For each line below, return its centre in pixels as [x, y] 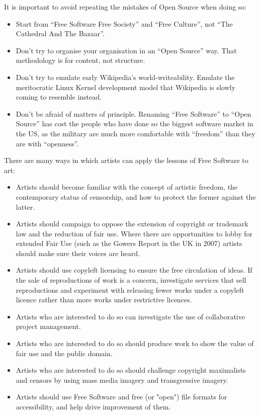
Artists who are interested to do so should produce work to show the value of [135, 343]
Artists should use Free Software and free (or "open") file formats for [121, 397]
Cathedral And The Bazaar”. [60, 33]
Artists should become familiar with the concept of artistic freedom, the [127, 187]
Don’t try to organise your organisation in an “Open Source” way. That [126, 50]
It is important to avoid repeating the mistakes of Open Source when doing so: [125, 7]
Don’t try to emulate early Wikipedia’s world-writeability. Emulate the [125, 77]
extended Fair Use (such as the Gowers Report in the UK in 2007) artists [129, 243]
